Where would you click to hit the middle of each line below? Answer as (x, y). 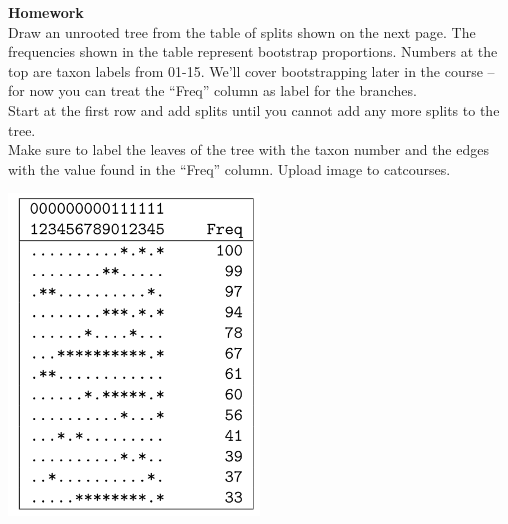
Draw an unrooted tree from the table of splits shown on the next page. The (242, 31)
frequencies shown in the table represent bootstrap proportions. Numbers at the (253, 51)
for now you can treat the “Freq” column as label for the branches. (212, 90)
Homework (46, 12)
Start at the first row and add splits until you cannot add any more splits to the (254, 109)
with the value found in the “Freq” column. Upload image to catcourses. (229, 168)
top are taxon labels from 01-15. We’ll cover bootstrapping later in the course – (251, 70)
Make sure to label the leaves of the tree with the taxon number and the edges (248, 149)
